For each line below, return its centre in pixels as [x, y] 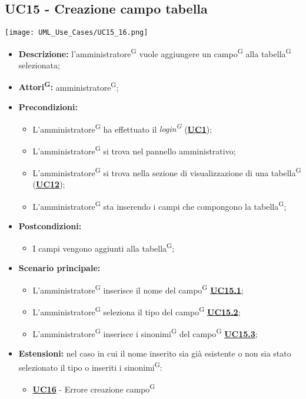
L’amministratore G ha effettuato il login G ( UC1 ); [122, 128]
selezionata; [39, 65]
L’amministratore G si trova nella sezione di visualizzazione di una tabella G [167, 172]
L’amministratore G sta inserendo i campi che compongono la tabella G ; [159, 205]
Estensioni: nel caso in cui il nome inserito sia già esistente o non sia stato [155, 353]
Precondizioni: [48, 106]
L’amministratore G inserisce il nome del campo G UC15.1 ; [138, 289]
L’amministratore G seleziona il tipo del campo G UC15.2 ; [137, 311]
